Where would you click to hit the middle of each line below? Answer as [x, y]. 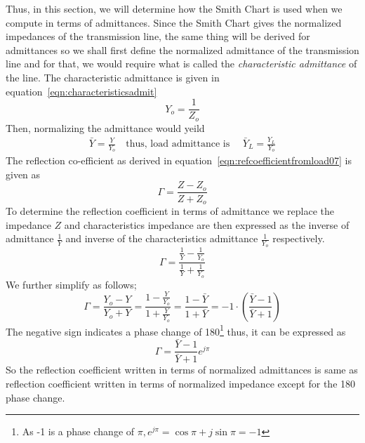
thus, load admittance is [178, 144]
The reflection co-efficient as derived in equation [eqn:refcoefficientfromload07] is [179, 160]
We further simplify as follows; [71, 284]
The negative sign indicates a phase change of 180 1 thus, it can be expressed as [176, 330]
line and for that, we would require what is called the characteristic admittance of [181, 64]
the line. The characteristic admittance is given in [113, 77]
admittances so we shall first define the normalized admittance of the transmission [182, 49]
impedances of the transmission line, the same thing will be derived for [158, 36]
